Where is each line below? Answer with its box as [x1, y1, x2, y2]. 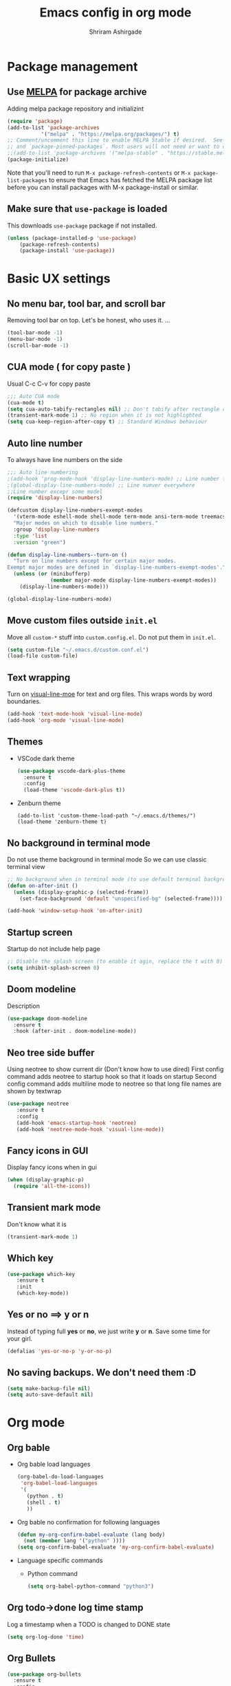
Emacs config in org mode [39, 5, 192, 21]
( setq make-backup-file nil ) [7, 1385, 91, 1392]
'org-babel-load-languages [20, 1480, 98, 1487]
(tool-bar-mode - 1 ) [7, 329, 63, 336]
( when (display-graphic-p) [7, 1176, 85, 1183]
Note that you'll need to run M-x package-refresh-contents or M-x [7, 168, 191, 177]
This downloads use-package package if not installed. [7, 221, 157, 230]
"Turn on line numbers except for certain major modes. [13, 558, 177, 565]
